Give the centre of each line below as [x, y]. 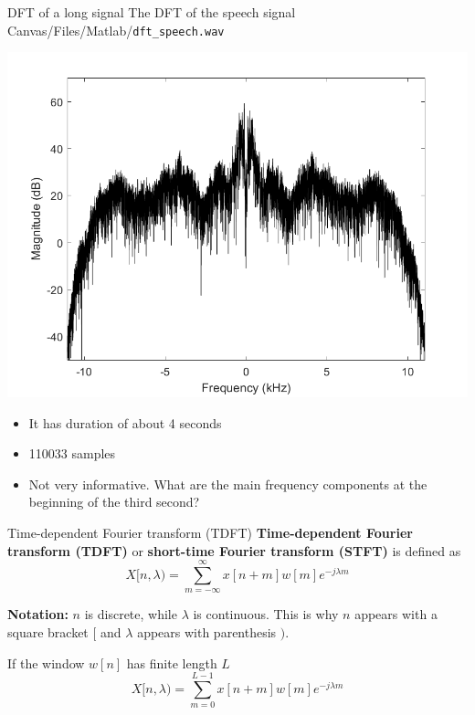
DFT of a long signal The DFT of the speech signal [152, 12]
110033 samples [72, 453]
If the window [46, 662]
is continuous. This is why [266, 614]
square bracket [48, 632]
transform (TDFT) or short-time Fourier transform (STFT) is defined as [234, 550]
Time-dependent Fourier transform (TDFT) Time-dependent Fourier [210, 533]
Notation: [38, 614]
